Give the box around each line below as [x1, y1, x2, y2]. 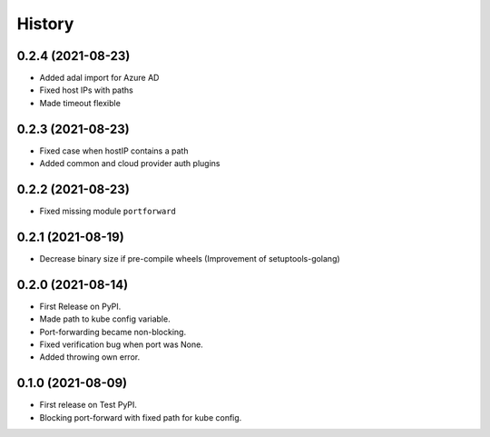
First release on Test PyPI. [39, 400, 138, 411]
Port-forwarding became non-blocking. [39, 326, 186, 337]
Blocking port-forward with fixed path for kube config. [39, 412, 242, 422]
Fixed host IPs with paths [39, 84, 133, 95]
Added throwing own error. [39, 352, 141, 363]
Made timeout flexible [39, 97, 122, 108]
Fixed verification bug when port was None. [39, 339, 203, 350]
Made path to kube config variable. [39, 313, 171, 324]
